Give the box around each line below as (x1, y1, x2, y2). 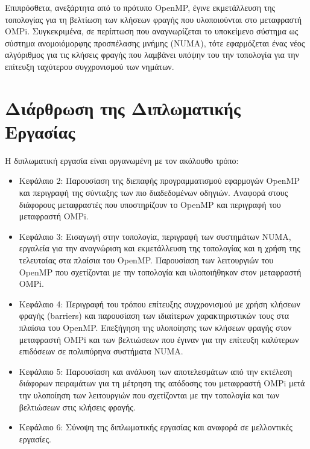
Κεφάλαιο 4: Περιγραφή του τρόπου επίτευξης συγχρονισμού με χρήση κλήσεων (19, 297, 300, 310)
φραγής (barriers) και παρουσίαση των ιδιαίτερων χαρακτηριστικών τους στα (19, 309, 289, 322)
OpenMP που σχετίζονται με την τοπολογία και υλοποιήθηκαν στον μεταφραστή (19, 265, 302, 278)
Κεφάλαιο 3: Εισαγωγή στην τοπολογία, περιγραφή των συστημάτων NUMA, (19, 230, 291, 242)
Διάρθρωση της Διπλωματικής (5, 95, 241, 120)
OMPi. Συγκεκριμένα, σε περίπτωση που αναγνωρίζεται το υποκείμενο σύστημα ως (5, 25, 299, 37)
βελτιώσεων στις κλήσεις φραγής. (19, 400, 136, 413)
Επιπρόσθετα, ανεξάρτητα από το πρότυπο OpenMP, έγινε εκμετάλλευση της (5, 1, 276, 13)
